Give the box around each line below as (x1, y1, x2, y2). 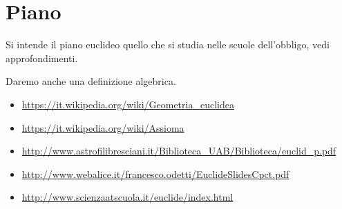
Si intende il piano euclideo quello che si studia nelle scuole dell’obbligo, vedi (6, 37, 330, 52)
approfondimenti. (6, 50, 78, 65)
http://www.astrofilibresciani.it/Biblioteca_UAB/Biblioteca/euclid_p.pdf (21, 143, 336, 158)
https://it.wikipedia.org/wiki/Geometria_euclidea (21, 97, 234, 111)
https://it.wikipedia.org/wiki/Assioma (21, 120, 184, 135)
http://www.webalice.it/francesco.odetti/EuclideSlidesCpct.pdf (21, 166, 289, 181)
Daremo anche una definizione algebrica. (6, 74, 176, 88)
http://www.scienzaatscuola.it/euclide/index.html (21, 190, 234, 204)
